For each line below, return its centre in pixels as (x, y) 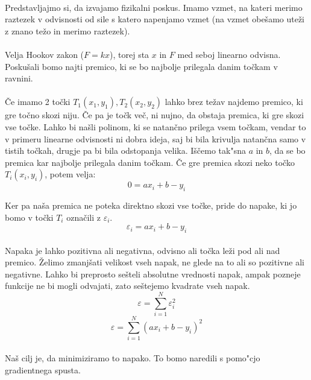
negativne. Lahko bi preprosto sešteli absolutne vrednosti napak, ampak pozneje (153, 274)
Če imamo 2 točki (38, 102)
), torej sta (130, 54)
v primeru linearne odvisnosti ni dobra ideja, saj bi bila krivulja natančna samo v (155, 138)
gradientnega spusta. (43, 369)
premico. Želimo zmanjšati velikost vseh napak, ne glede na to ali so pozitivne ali (155, 262)
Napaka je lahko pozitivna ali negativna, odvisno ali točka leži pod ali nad (143, 250)
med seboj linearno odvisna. (229, 54)
